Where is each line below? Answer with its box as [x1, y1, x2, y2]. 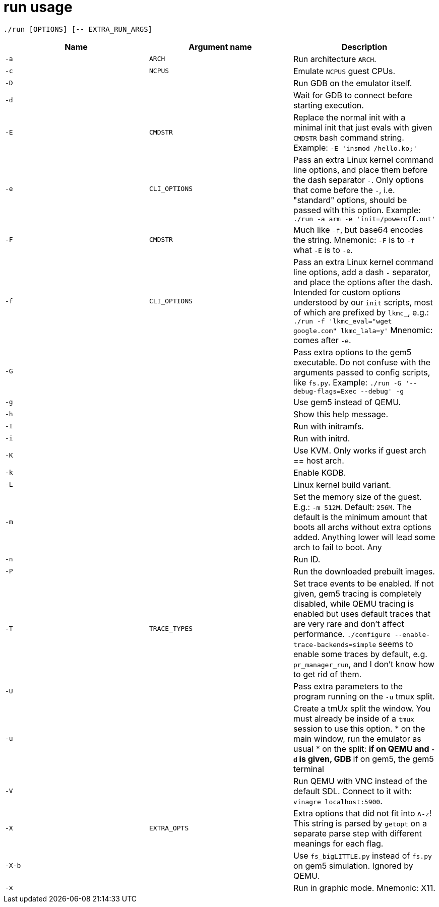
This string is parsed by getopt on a [293, 818, 427, 828]
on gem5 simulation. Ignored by [293, 860, 413, 871]
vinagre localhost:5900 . [293, 796, 383, 806]
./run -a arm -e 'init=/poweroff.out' [293, 215, 435, 223]
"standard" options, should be [293, 195, 407, 205]
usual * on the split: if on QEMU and [293, 743, 429, 754]
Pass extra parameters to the [293, 681, 403, 691]
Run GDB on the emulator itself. [293, 78, 412, 88]
